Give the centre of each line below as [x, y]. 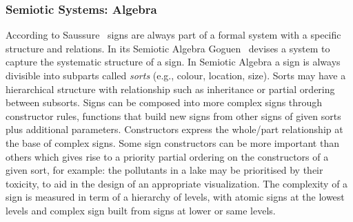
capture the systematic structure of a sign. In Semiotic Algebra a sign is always [173, 62]
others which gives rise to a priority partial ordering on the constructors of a [167, 156]
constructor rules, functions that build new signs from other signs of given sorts [173, 115]
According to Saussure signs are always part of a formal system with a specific [173, 35]
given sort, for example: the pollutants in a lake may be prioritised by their [164, 170]
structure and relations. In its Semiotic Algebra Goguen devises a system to [168, 48]
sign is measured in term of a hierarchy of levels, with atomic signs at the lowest [175, 197]
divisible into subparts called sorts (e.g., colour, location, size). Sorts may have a [176, 75]
